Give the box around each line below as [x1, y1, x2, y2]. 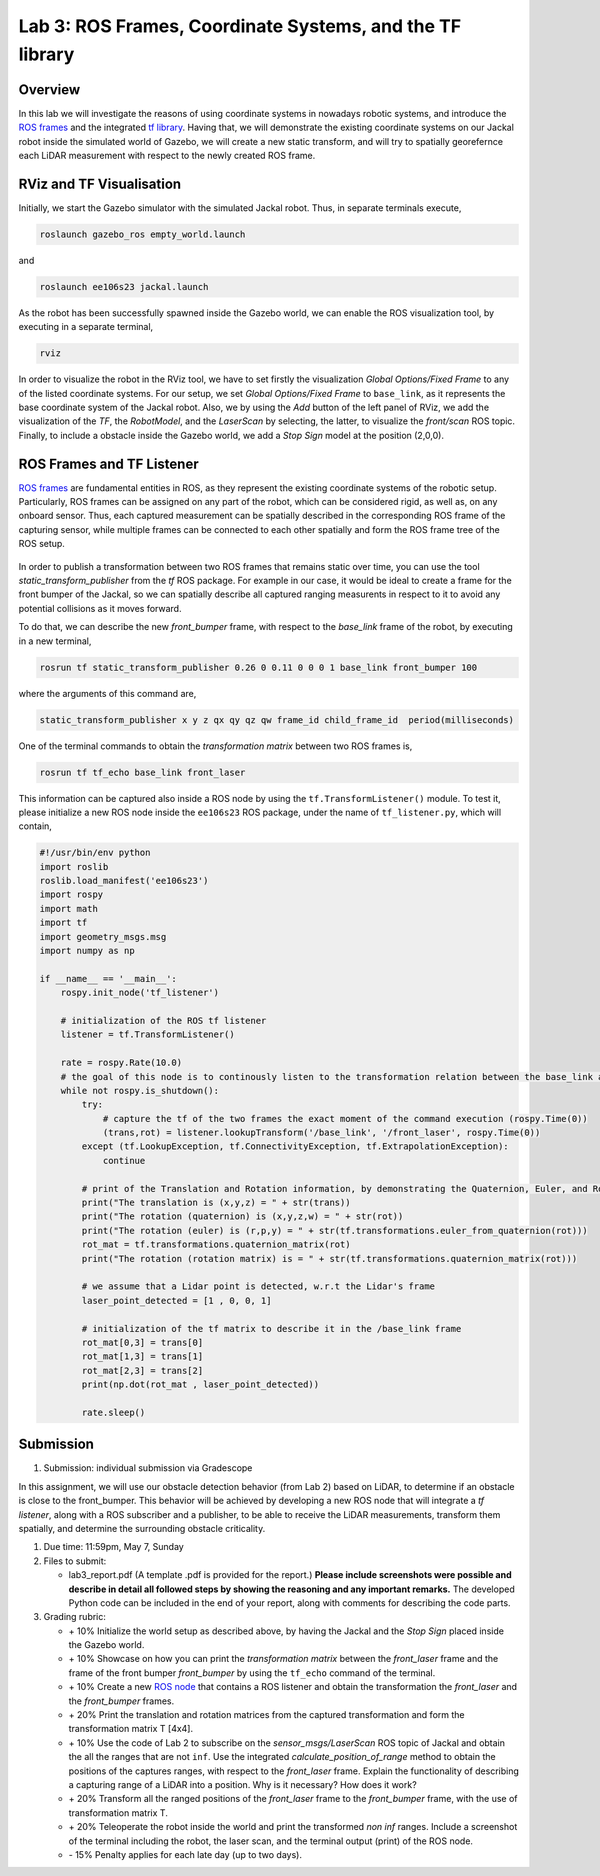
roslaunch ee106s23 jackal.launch [39, 281, 209, 292]
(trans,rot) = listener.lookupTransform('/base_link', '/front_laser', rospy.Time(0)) [102, 1127, 541, 1139]
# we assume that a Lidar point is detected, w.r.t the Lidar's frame [81, 1281, 435, 1292]
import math [39, 903, 99, 914]
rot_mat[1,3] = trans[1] [81, 1351, 204, 1362]
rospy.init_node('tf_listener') [60, 987, 220, 999]
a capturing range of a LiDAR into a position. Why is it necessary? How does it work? [68, 1779, 417, 1790]
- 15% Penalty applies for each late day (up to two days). [68, 1848, 302, 1860]
